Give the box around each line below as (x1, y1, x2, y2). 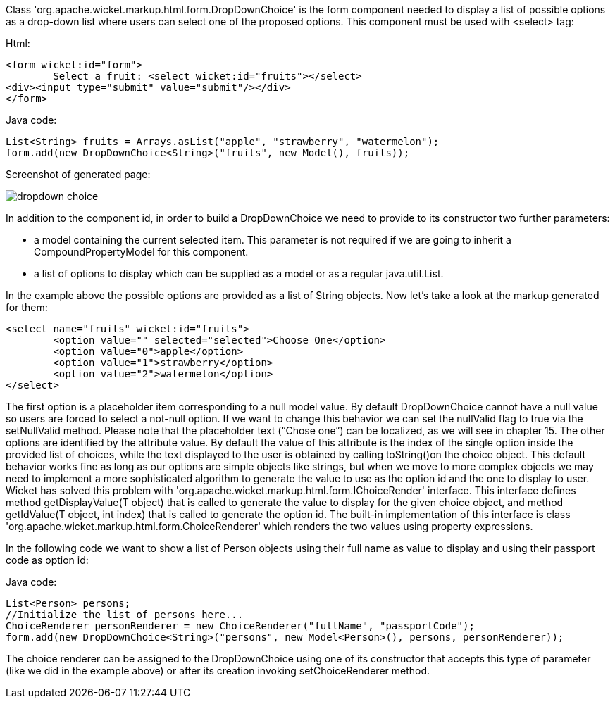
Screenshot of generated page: (6, 168, 151, 180)
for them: (6, 301, 48, 313)
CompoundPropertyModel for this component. (34, 246, 249, 258)
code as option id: (6, 554, 89, 566)
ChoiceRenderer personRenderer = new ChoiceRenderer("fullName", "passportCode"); (6, 620, 475, 631)
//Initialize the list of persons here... (6, 609, 244, 620)
